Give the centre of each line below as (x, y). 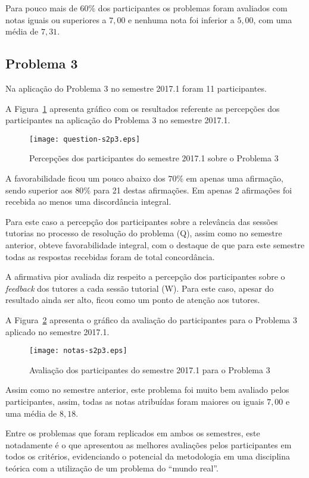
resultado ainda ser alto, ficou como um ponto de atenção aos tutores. (133, 300)
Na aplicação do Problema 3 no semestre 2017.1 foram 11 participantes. (136, 88)
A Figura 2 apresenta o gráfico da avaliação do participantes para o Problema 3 (151, 319)
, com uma (273, 19)
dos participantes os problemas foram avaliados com (193, 8)
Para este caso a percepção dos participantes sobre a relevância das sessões (142, 221)
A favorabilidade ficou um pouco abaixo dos (85, 178)
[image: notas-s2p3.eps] (78, 351)
